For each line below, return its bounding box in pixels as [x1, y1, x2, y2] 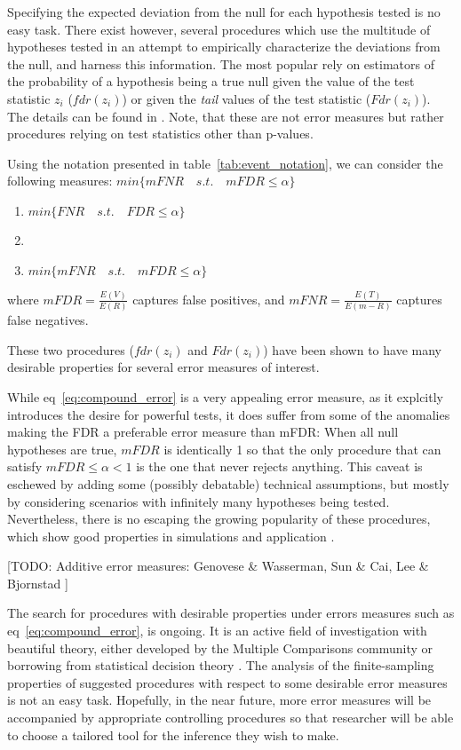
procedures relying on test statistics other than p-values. [7, 124, 314, 143]
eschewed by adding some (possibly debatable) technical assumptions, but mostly [7, 474, 449, 493]
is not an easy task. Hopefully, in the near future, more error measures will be [7, 691, 432, 709]
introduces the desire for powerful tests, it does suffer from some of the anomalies [7, 405, 450, 423]
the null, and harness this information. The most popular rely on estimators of [7, 54, 434, 73]
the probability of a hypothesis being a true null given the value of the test [7, 72, 415, 91]
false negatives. [7, 311, 89, 329]
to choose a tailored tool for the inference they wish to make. [7, 725, 339, 744]
